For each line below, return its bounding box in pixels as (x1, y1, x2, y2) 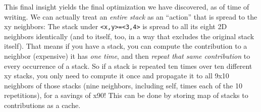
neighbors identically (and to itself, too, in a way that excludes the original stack (4, 31, 254, 41)
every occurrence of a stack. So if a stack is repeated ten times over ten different (4, 60, 252, 71)
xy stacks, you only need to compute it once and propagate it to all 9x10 (4, 70, 229, 81)
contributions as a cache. (4, 100, 81, 110)
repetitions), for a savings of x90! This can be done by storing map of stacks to (4, 90, 248, 100)
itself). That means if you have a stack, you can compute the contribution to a (4, 41, 247, 51)
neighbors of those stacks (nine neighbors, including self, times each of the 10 (4, 80, 242, 90)
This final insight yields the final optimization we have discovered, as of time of (4, 2, 249, 12)
